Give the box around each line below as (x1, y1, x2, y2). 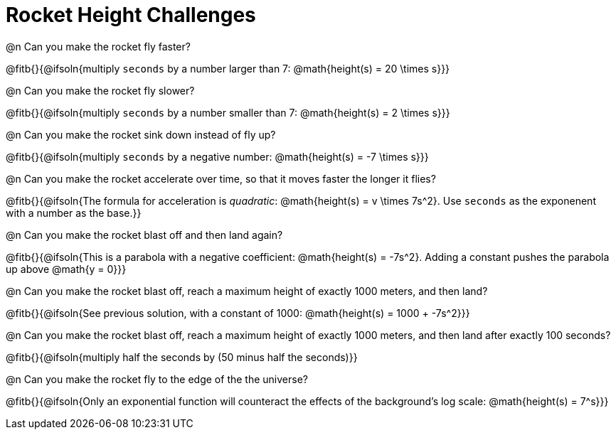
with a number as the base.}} (6, 206, 142, 219)
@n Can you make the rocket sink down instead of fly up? (6, 128, 276, 141)
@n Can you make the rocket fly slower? (6, 84, 195, 97)
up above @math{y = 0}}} (6, 262, 127, 275)
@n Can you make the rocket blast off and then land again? (6, 228, 283, 241)
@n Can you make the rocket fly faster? (6, 40, 191, 53)
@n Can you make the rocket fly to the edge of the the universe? (6, 372, 308, 385)
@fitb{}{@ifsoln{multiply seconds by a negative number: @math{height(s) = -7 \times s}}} (6, 150, 429, 163)
